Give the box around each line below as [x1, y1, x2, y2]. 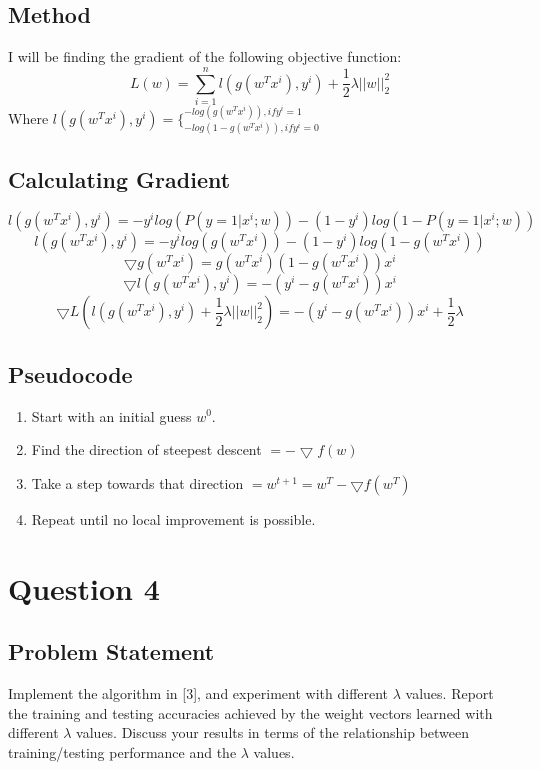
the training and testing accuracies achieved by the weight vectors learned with [8, 702, 493, 723]
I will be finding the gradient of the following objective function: [8, 46, 402, 67]
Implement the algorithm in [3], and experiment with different [8, 682, 389, 703]
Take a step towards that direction [31, 472, 244, 493]
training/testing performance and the [8, 741, 237, 762]
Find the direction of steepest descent [31, 439, 262, 460]
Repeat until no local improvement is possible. [31, 508, 316, 529]
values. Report [405, 682, 494, 703]
